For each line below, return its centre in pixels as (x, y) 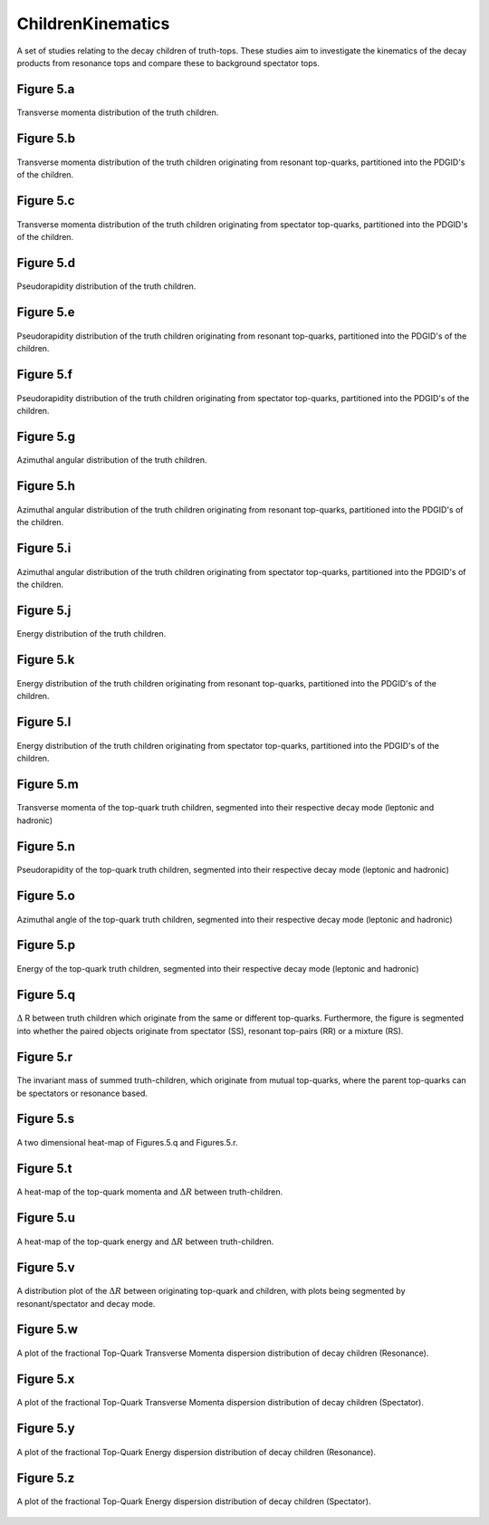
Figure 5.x (46, 1379)
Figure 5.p (46, 945)
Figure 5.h (46, 486)
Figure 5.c (46, 201)
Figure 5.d (46, 263)
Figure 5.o (46, 895)
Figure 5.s (46, 1119)
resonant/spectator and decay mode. (86, 1303)
